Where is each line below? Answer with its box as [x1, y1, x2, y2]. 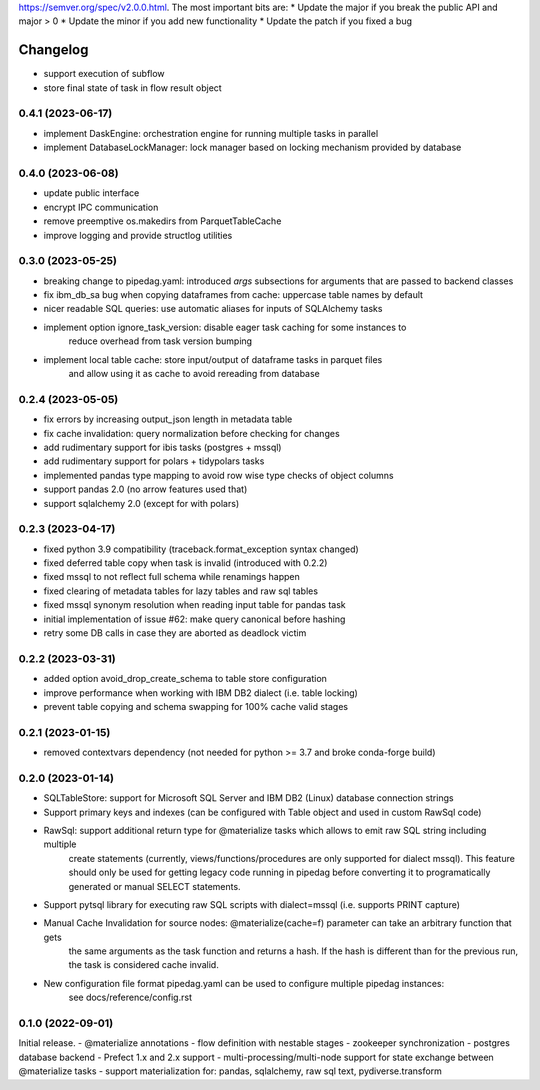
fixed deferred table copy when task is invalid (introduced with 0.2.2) [43, 557, 328, 569]
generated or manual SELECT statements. [68, 880, 241, 892]
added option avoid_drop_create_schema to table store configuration [43, 673, 327, 685]
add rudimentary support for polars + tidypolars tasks [43, 455, 265, 467]
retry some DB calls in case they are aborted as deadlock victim [43, 626, 307, 639]
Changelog [18, 41, 89, 59]
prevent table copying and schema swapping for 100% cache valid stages [43, 700, 349, 712]
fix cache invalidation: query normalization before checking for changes [43, 427, 340, 439]
